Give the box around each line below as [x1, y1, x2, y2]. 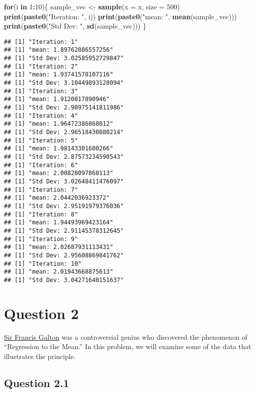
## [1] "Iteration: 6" [4, 161, 78, 169]
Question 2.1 [4, 375, 69, 390]
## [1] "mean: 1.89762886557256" [4, 46, 113, 54]
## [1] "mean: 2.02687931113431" [4, 244, 113, 251]
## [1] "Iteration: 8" [4, 211, 78, 218]
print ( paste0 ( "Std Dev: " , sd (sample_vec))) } [4, 21, 146, 31]
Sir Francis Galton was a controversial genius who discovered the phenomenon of [4, 331, 248, 342]
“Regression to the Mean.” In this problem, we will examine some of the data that [4, 341, 252, 352]
